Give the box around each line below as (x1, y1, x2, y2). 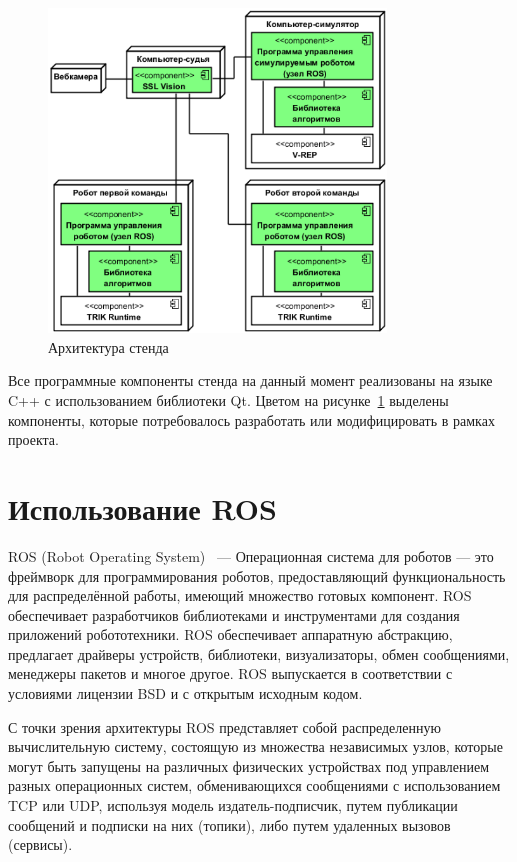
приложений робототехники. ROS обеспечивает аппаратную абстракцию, (8, 624, 453, 645)
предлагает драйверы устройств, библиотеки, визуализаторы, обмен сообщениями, (8, 643, 510, 664)
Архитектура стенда (48, 336, 169, 357)
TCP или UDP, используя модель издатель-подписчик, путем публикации (8, 795, 458, 816)
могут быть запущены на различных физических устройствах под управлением (8, 755, 490, 776)
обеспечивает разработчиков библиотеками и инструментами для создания (8, 604, 460, 625)
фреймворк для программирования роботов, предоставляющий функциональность (8, 565, 506, 586)
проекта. (8, 429, 59, 450)
